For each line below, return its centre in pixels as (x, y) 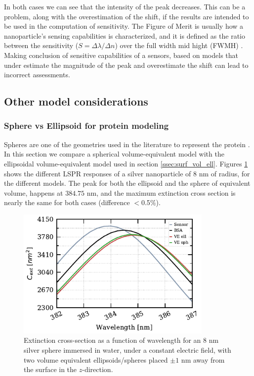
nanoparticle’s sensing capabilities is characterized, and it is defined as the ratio (125, 35)
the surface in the (50, 369)
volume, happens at (34, 192)
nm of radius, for (224, 173)
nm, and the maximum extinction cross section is (161, 192)
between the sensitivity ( (41, 45)
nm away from (203, 359)
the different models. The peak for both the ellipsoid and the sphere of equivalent (127, 183)
